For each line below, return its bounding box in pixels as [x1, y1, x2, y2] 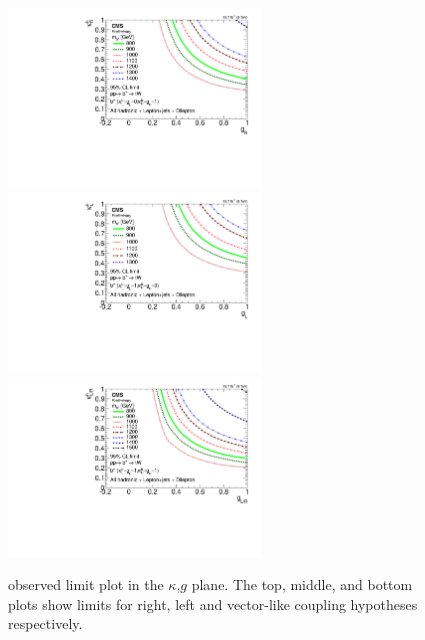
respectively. [8, 613, 83, 634]
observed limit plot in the [8, 574, 164, 595]
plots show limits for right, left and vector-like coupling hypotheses [8, 593, 418, 614]
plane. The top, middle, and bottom [191, 574, 413, 595]
